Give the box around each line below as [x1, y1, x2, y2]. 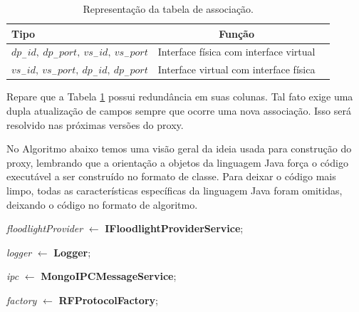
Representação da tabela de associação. [83, 1, 254, 16]
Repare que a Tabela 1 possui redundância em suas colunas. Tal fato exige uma [6, 89, 353, 104]
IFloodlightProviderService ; [105, 221, 244, 236]
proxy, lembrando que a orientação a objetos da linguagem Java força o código [6, 155, 348, 170]
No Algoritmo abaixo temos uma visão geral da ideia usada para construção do [6, 141, 352, 156]
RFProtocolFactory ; [58, 292, 158, 307]
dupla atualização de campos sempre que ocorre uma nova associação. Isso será [6, 103, 352, 118]
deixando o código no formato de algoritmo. [6, 197, 198, 212]
